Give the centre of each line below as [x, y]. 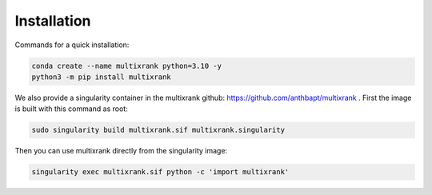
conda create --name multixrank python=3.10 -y [126, 66]
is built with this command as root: [71, 109]
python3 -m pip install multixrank [101, 77]
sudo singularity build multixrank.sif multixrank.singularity [158, 130]
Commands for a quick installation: [72, 45]
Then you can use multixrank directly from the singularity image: [121, 151]
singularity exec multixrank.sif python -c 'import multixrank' [160, 172]
